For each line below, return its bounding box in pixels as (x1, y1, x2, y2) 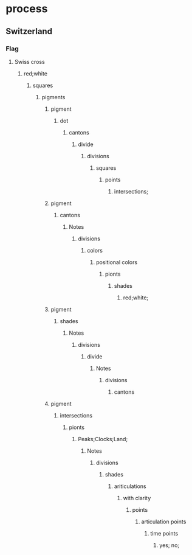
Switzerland (5, 26, 53, 37)
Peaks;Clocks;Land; (78, 435, 128, 442)
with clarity (123, 494, 151, 501)
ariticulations (114, 483, 146, 490)
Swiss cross (14, 58, 45, 65)
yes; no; (159, 541, 180, 549)
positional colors (95, 258, 138, 266)
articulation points (141, 518, 187, 525)
